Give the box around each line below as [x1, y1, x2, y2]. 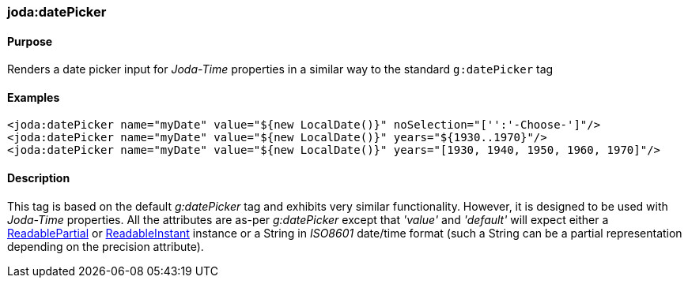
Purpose [7, 34, 53, 48]
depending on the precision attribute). [7, 239, 204, 253]
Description [7, 171, 70, 185]
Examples [7, 90, 60, 104]
